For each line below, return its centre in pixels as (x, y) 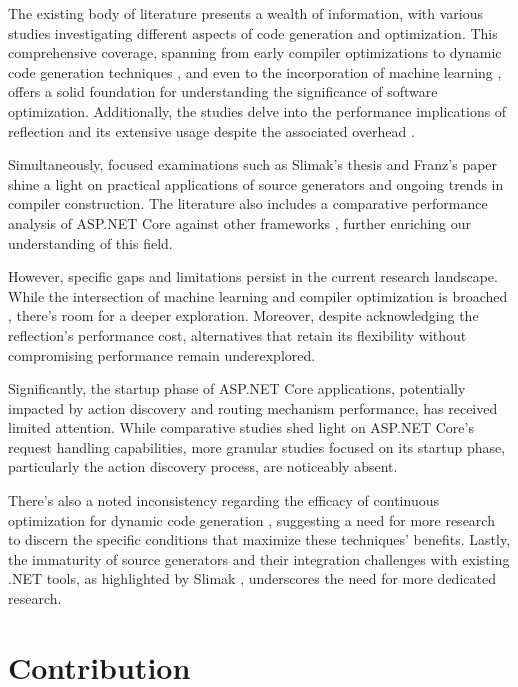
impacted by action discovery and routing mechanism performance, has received (253, 407)
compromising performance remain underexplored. (162, 354)
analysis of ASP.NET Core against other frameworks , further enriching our (240, 222)
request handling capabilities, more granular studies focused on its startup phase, (257, 446)
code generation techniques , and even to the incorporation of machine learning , (255, 71)
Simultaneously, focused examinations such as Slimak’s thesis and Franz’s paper (253, 164)
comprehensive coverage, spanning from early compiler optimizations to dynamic (255, 52)
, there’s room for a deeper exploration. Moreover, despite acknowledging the (243, 315)
